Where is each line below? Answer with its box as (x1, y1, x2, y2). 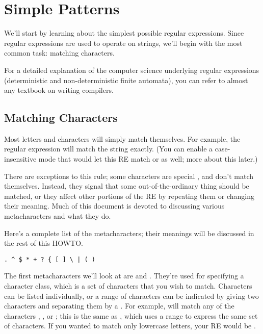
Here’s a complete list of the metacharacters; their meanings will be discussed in (4, 227, 254, 238)
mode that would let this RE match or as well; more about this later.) (38, 153, 258, 164)
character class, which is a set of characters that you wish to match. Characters (4, 280, 252, 291)
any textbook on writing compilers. (4, 85, 114, 95)
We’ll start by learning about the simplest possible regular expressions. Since (4, 28, 244, 38)
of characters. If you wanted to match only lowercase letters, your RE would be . (4, 320, 256, 331)
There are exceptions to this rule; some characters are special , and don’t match (4, 170, 254, 181)
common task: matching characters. (4, 47, 115, 58)
